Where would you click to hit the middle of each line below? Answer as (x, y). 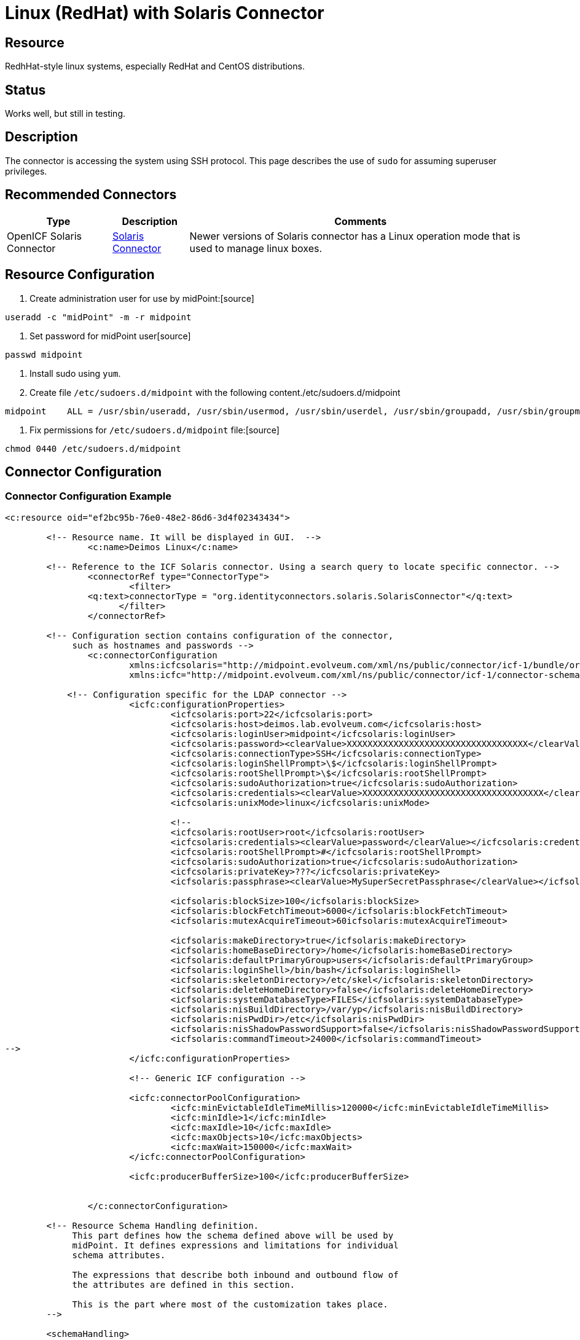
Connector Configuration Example (88, 496)
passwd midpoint (44, 354)
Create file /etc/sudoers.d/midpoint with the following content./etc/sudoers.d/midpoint (215, 392)
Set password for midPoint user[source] (110, 336)
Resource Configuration (80, 275)
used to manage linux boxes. (256, 248)
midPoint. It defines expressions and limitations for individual (235, 1245)
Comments (361, 221)
